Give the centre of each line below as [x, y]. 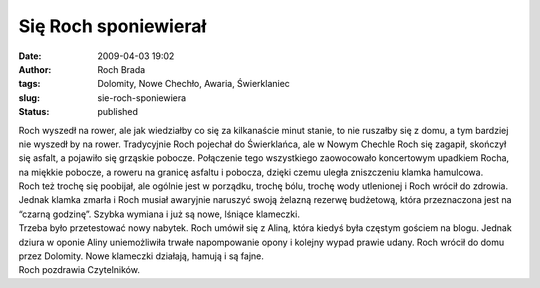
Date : [30, 56]
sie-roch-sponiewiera [142, 97]
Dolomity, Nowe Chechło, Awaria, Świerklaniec [193, 84]
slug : [29, 97]
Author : [35, 69]
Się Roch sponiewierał [112, 26]
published [118, 112]
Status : [34, 112]
